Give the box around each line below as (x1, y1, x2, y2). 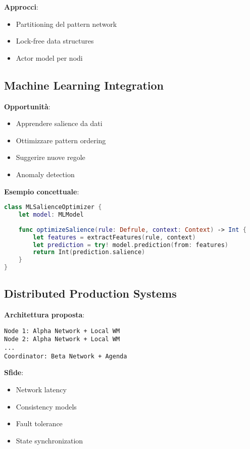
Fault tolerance (16, 418, 63, 429)
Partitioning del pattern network (16, 18, 117, 29)
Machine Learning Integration (4, 77, 164, 93)
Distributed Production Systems (4, 285, 177, 301)
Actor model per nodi (16, 52, 83, 63)
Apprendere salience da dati (16, 118, 103, 129)
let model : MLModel (18, 211, 84, 219)
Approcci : (4, 2, 38, 12)
